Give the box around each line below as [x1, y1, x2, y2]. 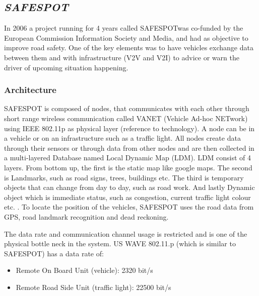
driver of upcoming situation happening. [4, 62, 128, 72]
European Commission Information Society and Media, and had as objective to [4, 32, 248, 43]
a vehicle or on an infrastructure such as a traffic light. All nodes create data [4, 133, 241, 143]
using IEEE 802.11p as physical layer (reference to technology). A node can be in [4, 123, 255, 133]
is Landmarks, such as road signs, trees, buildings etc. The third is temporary [4, 172, 244, 182]
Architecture [4, 83, 56, 96]
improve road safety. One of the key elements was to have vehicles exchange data [4, 42, 253, 53]
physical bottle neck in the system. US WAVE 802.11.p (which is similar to [4, 238, 236, 249]
